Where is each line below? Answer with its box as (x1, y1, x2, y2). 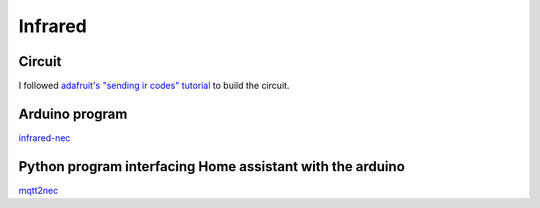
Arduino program (18, 105, 128, 122)
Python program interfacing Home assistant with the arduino (18, 158, 405, 175)
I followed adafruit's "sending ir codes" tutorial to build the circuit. (18, 80, 290, 92)
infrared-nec (18, 131, 71, 144)
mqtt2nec (18, 184, 59, 196)
